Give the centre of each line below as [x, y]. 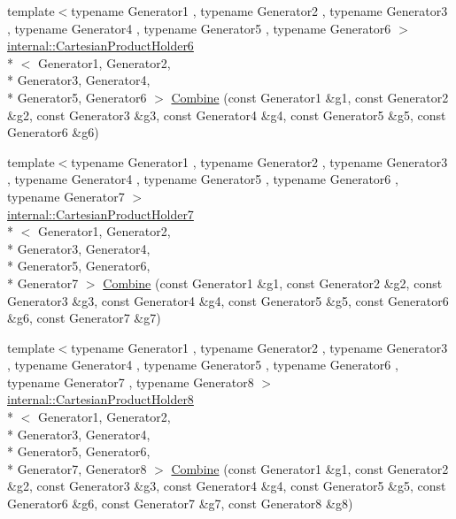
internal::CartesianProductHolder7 [100, 214]
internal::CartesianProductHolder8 [100, 399]
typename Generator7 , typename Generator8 [131, 382]
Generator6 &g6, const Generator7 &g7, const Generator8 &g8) [180, 504]
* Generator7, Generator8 [77, 468]
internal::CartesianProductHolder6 [100, 46]
